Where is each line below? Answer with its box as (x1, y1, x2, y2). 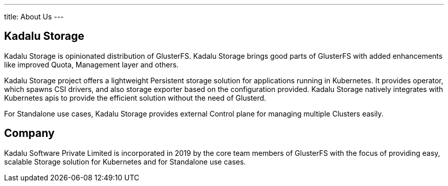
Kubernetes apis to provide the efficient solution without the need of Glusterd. (4, 93, 266, 102)
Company (4, 127, 55, 140)
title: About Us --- (4, 12, 64, 21)
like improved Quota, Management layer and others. (4, 60, 179, 69)
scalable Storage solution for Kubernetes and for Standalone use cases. (4, 157, 246, 166)
